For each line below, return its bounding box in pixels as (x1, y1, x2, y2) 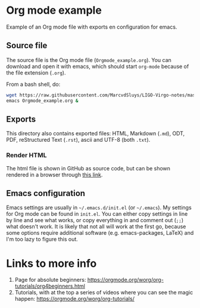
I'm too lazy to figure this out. (6, 236, 79, 243)
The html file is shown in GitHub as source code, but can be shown (6, 164, 171, 172)
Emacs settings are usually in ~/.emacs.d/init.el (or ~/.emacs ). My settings (6, 204, 192, 211)
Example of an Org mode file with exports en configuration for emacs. (6, 23, 177, 30)
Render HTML (6, 151, 47, 160)
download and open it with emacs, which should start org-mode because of (6, 63, 189, 70)
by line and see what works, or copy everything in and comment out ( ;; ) (6, 217, 183, 224)
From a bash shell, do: (6, 80, 61, 88)
